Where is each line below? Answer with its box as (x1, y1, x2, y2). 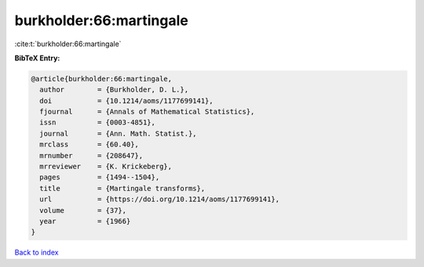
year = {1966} (39, 217, 131, 226)
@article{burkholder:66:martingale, (31, 74, 173, 83)
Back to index (14, 247, 59, 258)
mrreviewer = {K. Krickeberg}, (39, 162, 173, 171)
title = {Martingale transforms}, (39, 184, 206, 193)
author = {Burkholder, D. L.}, (39, 85, 188, 94)
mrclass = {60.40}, (39, 140, 139, 149)
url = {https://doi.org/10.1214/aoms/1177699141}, (39, 195, 280, 204)
